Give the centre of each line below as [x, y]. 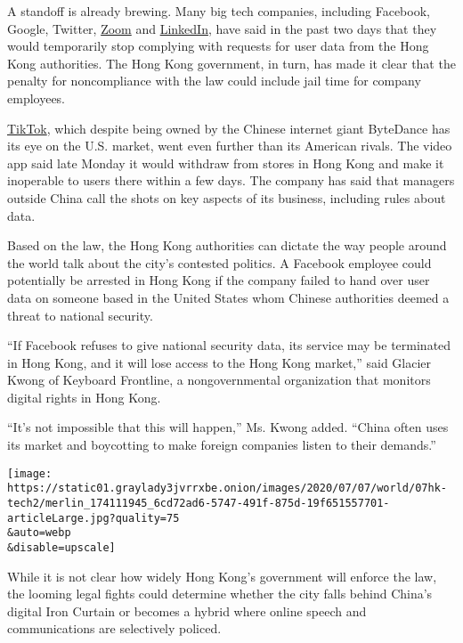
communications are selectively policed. [114, 628]
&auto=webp [39, 533]
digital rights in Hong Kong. [84, 397]
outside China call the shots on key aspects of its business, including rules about [227, 197]
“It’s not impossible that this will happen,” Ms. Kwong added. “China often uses [228, 427]
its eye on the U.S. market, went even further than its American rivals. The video [230, 146]
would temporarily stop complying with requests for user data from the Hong [218, 46]
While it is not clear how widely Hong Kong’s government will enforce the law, [222, 576]
